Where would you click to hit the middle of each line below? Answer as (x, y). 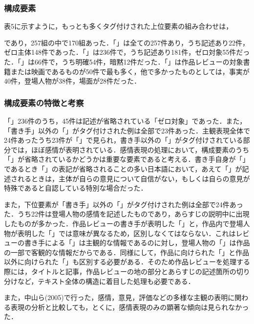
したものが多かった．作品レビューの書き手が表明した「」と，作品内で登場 (124, 223)
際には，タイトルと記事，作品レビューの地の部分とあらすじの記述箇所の (120, 271)
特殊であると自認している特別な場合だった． (76, 188)
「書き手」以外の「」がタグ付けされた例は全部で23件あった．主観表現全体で (127, 130)
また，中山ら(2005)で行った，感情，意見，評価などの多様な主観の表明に (119, 297)
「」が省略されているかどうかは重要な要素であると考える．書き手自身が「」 (127, 159)
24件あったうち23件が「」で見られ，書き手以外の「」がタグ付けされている (124, 140)
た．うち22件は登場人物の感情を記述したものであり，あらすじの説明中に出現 (127, 214)
